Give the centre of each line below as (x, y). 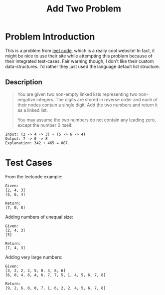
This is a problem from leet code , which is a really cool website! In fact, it (80, 50)
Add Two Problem (84, 9)
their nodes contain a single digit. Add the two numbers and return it (87, 105)
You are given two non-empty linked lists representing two (78, 94)
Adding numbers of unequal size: (39, 217)
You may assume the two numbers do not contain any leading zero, (86, 120)
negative (26, 99)
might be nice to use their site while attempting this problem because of (79, 56)
